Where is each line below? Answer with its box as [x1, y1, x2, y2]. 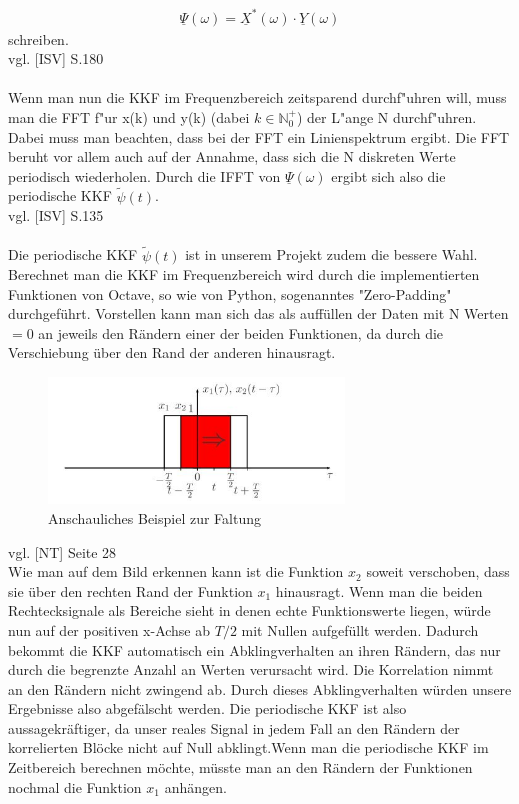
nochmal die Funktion [8, 776, 142, 797]
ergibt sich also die [331, 165, 446, 186]
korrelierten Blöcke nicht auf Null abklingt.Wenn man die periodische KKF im [8, 737, 489, 758]
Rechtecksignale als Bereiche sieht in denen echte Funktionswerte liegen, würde [8, 600, 491, 621]
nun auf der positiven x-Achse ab [8, 619, 211, 640]
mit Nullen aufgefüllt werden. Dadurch [241, 619, 479, 640]
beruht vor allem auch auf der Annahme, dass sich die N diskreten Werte [8, 146, 456, 167]
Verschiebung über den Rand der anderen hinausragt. [8, 342, 336, 363]
